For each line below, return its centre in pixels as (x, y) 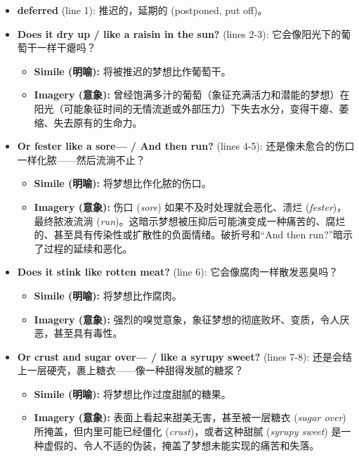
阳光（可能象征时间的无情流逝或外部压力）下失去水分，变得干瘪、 (187, 108)
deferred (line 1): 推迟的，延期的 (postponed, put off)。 (142, 10)
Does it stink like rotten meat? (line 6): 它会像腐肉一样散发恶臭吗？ (178, 272)
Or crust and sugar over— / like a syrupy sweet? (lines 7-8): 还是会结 (184, 356)
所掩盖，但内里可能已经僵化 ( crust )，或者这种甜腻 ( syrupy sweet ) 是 (188, 431)
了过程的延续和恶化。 (83, 248)
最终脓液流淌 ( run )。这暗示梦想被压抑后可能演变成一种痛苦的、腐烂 (190, 220)
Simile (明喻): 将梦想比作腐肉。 (108, 295)
